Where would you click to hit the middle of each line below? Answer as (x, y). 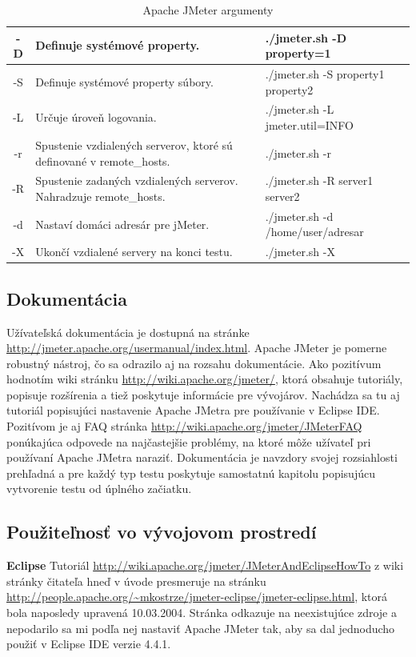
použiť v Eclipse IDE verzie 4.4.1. (89, 644)
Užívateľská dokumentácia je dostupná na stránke (128, 332)
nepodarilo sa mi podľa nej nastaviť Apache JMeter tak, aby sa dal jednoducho (201, 628)
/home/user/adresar (314, 232)
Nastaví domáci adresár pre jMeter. (122, 224)
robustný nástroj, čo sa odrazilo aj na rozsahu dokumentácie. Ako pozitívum (194, 363)
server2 (282, 196)
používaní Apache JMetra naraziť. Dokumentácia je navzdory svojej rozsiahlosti (202, 457)
